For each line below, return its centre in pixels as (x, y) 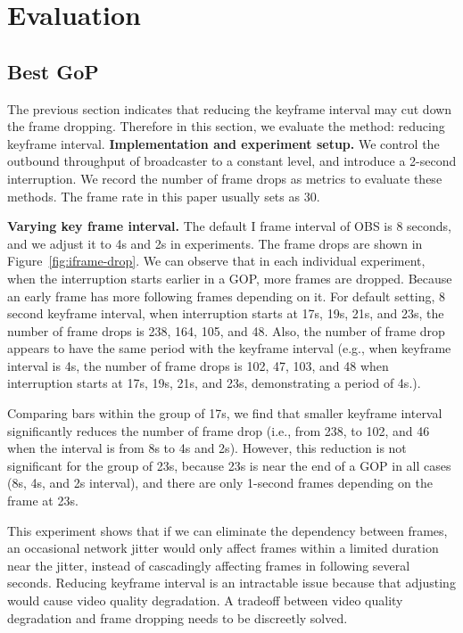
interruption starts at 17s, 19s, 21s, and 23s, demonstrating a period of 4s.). (214, 383)
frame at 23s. (43, 501)
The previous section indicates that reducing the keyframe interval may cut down (230, 108)
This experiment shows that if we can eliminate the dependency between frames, (227, 530)
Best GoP (53, 71)
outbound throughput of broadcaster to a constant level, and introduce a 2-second (232, 161)
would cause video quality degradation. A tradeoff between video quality (205, 600)
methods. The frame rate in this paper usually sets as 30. (164, 196)
